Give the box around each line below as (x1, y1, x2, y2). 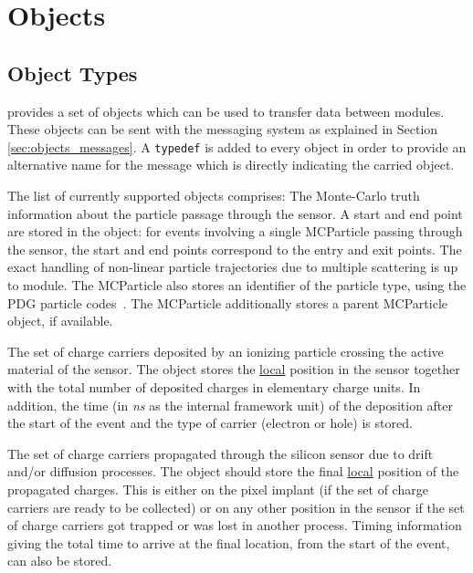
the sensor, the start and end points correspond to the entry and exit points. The (7, 239, 462, 258)
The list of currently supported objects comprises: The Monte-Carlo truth (7, 186, 420, 205)
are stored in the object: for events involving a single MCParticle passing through (7, 222, 463, 241)
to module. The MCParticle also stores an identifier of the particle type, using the (7, 275, 467, 294)
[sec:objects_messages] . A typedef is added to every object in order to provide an (7, 137, 467, 156)
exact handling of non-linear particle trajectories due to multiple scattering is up (7, 257, 458, 276)
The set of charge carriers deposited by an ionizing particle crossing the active (7, 341, 444, 360)
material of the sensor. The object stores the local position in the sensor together (7, 359, 460, 379)
